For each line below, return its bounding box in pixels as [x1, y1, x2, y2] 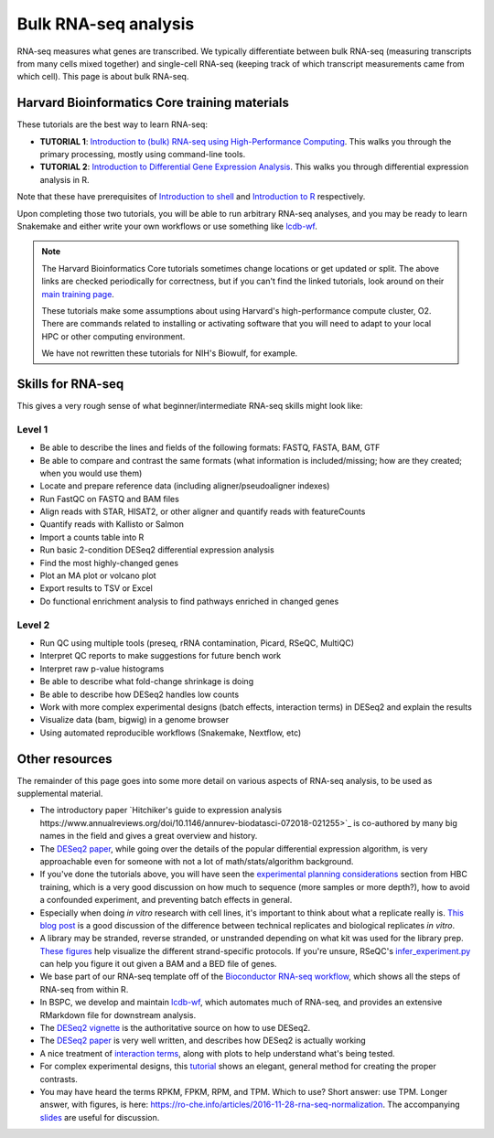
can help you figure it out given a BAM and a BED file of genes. [39, 959, 277, 970]
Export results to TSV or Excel [39, 583, 153, 594]
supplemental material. [16, 788, 103, 799]
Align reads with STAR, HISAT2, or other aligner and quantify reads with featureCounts [39, 506, 366, 517]
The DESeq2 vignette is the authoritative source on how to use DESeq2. [39, 1023, 311, 1034]
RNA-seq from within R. [39, 983, 129, 994]
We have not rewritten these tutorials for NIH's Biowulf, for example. [41, 348, 298, 359]
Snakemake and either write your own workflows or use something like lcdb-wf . [16, 220, 317, 231]
